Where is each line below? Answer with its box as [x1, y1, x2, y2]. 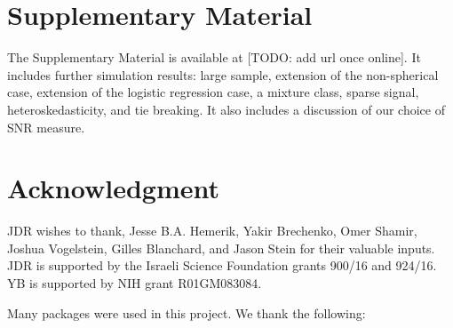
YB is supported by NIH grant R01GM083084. [7, 274, 262, 292]
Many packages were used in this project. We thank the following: [7, 303, 366, 322]
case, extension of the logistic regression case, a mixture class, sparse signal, [7, 83, 419, 101]
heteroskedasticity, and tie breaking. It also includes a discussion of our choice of [7, 100, 445, 118]
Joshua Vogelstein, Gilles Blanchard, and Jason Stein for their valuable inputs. [7, 238, 435, 257]
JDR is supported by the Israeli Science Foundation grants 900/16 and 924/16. [7, 256, 437, 275]
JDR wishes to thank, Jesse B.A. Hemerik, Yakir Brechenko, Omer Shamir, [7, 221, 417, 240]
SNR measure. [7, 117, 85, 136]
